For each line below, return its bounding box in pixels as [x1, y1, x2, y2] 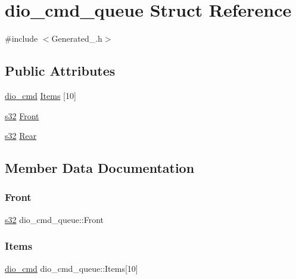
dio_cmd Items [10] [5, 89, 76, 101]
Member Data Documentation [5, 159, 195, 177]
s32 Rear [5, 129, 37, 142]
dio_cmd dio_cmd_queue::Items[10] [5, 262, 138, 274]
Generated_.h [51, 32, 102, 45]
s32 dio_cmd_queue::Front [5, 213, 104, 225]
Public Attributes [5, 61, 116, 80]
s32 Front [5, 109, 39, 122]
